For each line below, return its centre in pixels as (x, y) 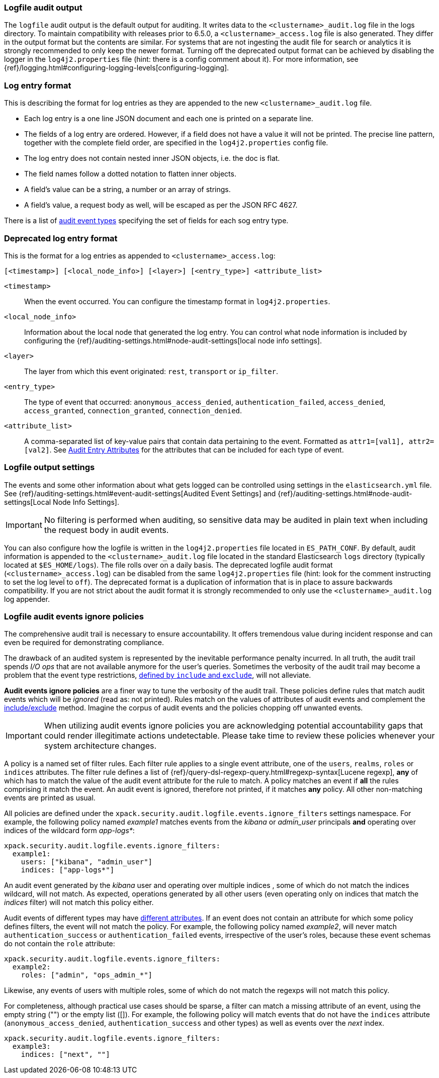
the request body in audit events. (106, 530)
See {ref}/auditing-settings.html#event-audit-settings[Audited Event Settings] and (140, 493)
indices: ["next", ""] (65, 1055)
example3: (31, 1047)
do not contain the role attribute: (60, 944)
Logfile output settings (50, 467)
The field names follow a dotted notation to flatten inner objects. (130, 174)
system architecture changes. (100, 746)
